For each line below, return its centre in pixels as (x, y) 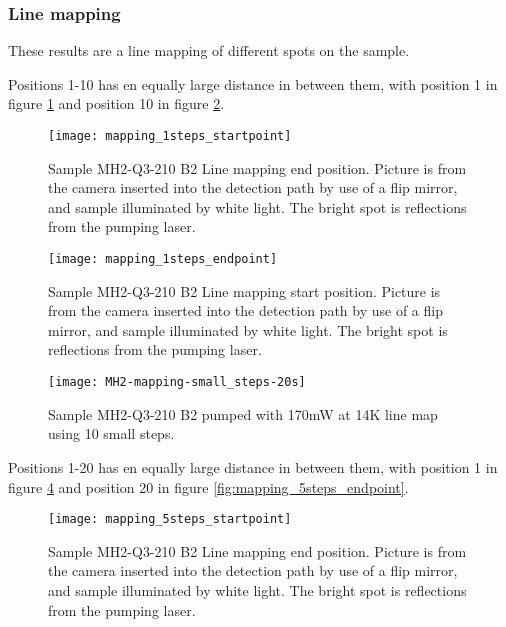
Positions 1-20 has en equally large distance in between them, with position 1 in (253, 466)
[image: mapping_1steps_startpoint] (170, 136)
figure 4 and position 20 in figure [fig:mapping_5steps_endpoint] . (208, 486)
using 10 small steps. (111, 433)
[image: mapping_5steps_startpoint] (170, 519)
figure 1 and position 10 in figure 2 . (116, 103)
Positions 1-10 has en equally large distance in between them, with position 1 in (253, 83)
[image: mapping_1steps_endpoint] (163, 259)
